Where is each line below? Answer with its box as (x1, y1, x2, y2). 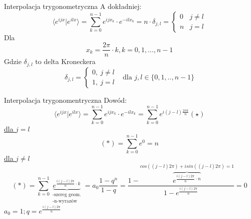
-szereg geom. (52, 192, 81, 197)
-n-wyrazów (52, 198, 77, 204)
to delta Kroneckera (35, 56, 96, 67)
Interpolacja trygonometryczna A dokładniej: (4, 1, 141, 11)
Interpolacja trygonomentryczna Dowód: (4, 94, 127, 105)
